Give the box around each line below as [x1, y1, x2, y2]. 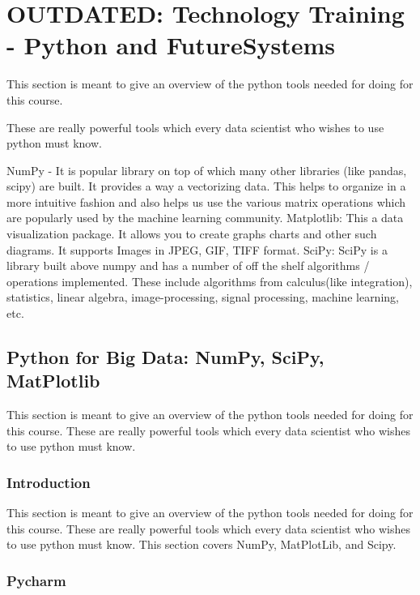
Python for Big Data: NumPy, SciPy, [6, 345, 325, 370]
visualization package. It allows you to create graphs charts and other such [6, 225, 377, 242]
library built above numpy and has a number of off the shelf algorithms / [6, 257, 370, 274]
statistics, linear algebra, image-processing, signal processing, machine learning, [6, 289, 399, 306]
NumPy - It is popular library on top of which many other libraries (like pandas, [6, 161, 407, 178]
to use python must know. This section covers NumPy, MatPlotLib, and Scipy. [6, 536, 397, 553]
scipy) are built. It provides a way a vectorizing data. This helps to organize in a [6, 178, 406, 195]
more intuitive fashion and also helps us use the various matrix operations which [6, 193, 406, 210]
